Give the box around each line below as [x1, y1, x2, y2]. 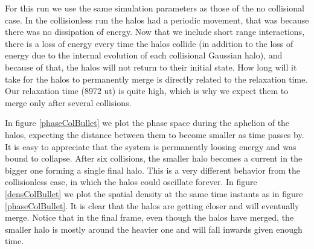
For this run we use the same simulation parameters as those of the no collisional [5, 2, 304, 14]
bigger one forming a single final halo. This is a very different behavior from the [5, 163, 300, 176]
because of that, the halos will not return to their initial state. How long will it [5, 60, 297, 73]
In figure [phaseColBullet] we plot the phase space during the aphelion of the [5, 116, 290, 129]
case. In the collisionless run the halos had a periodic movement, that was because [5, 13, 309, 26]
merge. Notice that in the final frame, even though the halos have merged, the [5, 211, 294, 224]
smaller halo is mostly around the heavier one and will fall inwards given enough [5, 222, 303, 235]
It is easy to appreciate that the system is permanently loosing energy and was [5, 140, 296, 153]
